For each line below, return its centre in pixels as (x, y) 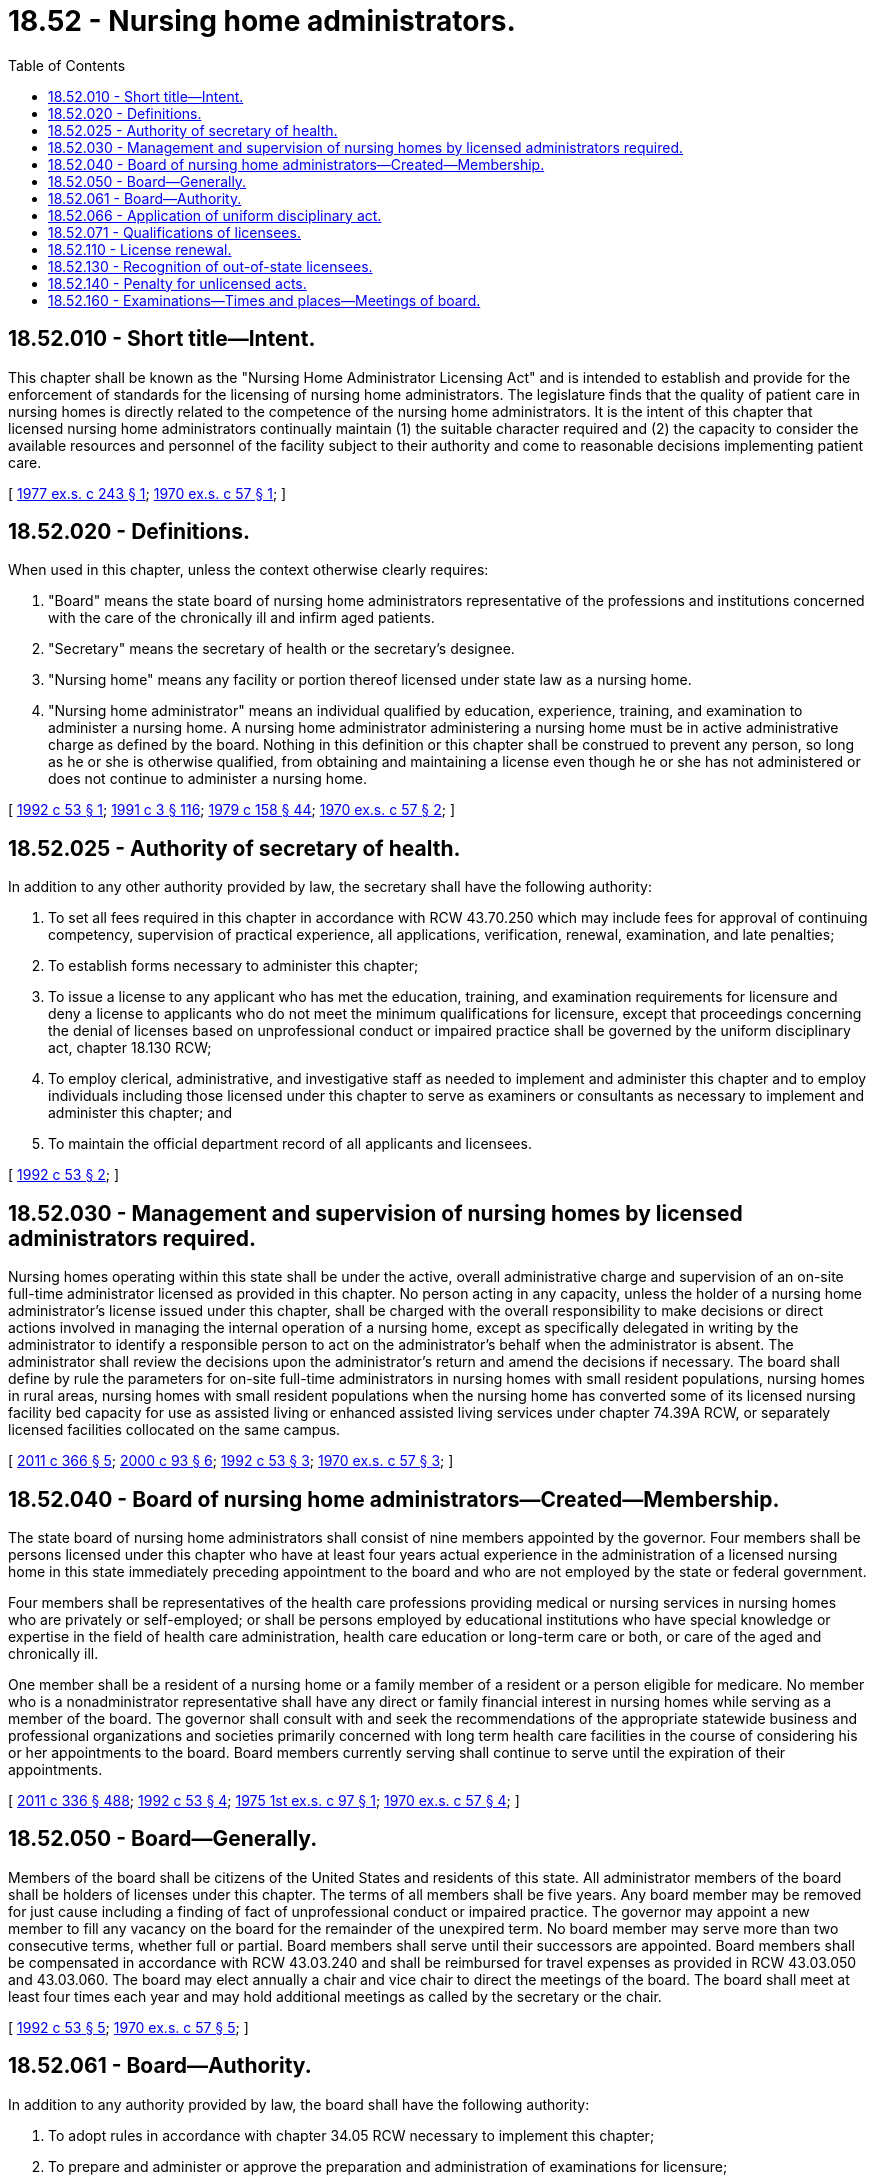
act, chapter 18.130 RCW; (130, 1048)
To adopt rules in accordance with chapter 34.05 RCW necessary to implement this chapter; (351, 2135)
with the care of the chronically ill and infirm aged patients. (241, 618)
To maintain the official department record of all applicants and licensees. (290, 1144)
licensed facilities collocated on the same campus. (174, 1430)
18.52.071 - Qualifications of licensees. (174, 232)
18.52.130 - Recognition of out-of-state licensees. (210, 266)
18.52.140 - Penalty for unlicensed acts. (177, 283)
